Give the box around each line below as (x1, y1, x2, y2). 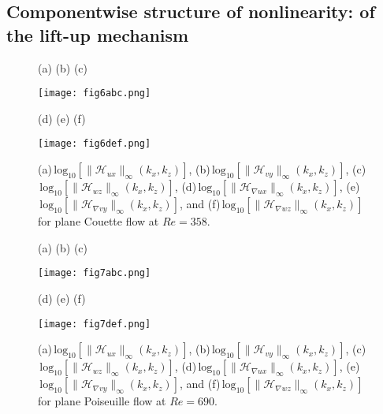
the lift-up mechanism (6, 22, 189, 47)
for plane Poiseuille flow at (38, 393, 166, 409)
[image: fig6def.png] (38, 138, 151, 150)
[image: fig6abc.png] (38, 88, 151, 99)
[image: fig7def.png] (38, 318, 151, 330)
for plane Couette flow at (38, 213, 159, 229)
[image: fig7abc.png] (38, 267, 151, 279)
